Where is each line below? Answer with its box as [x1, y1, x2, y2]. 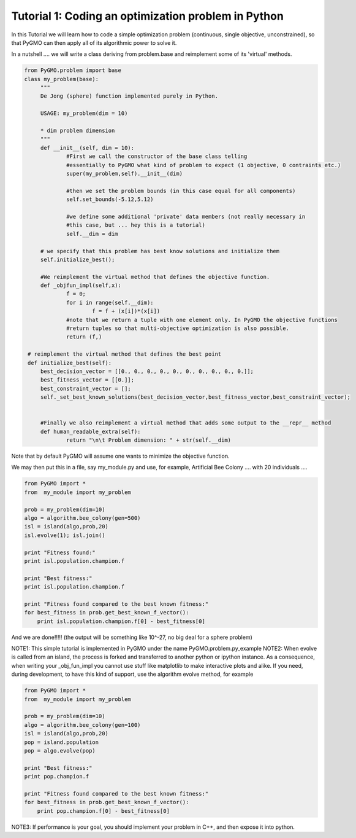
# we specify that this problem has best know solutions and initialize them [40, 248, 280, 254]
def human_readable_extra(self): [40, 428, 141, 435]
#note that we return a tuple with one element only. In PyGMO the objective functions [66, 316, 338, 323]
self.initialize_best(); [40, 256, 115, 263]
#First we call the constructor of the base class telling [66, 153, 248, 160]
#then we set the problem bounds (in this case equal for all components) [66, 187, 296, 194]
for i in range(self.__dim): [66, 299, 154, 306]
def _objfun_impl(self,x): [40, 282, 122, 289]
